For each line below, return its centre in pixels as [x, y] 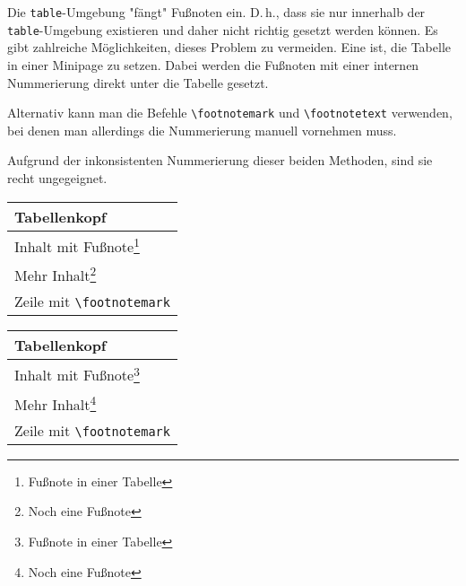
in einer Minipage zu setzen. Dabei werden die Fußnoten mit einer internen [213, 64]
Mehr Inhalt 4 [56, 402]
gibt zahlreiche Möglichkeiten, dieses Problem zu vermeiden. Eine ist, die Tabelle [229, 47]
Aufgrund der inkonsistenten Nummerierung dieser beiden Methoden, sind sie [220, 160]
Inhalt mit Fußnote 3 [77, 374]
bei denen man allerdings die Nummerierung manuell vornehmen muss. [202, 130]
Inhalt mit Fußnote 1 [77, 245]
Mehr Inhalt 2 [56, 274]
